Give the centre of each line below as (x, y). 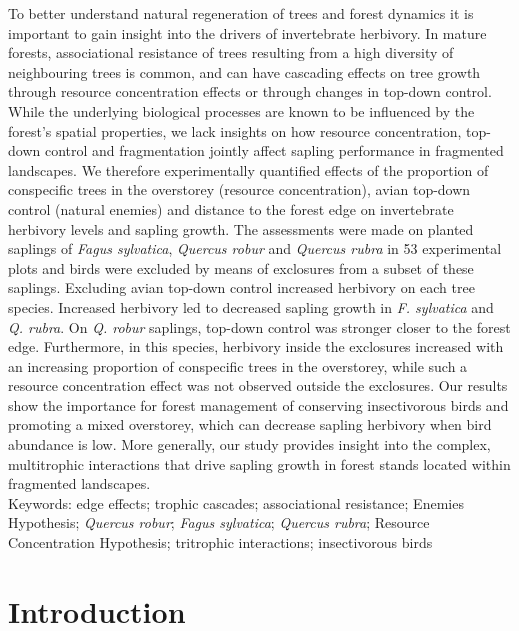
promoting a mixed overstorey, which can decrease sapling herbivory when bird (250, 424)
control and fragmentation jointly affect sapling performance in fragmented (274, 150)
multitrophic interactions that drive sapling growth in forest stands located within (259, 463)
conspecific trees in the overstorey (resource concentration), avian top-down (239, 189)
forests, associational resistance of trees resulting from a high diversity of (231, 52)
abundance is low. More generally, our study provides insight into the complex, (249, 444)
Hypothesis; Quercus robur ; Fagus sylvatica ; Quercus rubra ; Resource (219, 522)
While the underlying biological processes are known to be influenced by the (241, 110)
